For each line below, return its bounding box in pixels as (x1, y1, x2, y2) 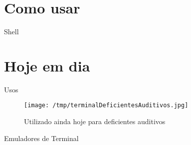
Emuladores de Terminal (4, 133, 79, 143)
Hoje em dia (4, 55, 90, 75)
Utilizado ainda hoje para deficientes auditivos (24, 116, 166, 127)
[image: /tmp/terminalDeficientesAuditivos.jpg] (24, 102, 189, 109)
